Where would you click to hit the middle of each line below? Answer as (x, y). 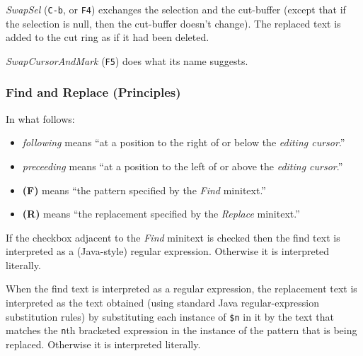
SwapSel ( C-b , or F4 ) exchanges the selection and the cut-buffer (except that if (176, 9)
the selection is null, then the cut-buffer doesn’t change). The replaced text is (173, 23)
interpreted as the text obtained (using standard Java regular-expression (163, 303)
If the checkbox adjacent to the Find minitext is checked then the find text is (173, 237)
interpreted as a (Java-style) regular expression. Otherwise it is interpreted (168, 251)
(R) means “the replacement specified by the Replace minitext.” (161, 214)
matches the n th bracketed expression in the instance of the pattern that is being (181, 330)
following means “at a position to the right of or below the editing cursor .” (184, 142)
